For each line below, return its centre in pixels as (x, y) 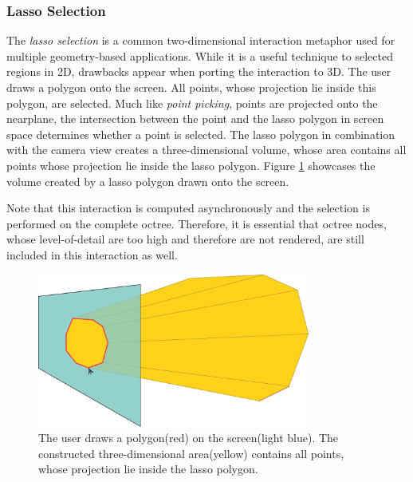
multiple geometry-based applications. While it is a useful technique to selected (200, 55)
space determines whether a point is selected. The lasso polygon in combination (201, 134)
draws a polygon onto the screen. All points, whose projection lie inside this (191, 87)
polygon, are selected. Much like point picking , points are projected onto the (192, 103)
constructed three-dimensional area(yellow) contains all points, (191, 453)
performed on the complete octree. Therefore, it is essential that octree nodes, (197, 223)
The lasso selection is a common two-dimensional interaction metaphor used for (201, 40)
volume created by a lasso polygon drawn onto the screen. (148, 181)
